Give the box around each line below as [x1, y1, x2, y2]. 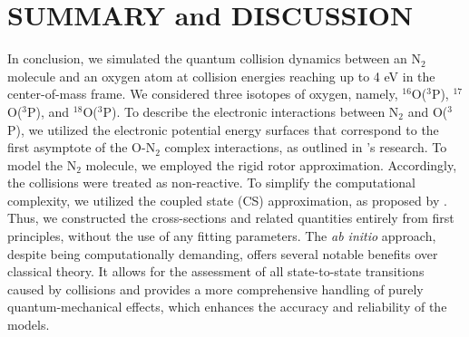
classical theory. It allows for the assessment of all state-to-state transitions [7, 262, 425, 281]
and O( [407, 101, 448, 120]
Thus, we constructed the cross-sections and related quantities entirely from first [7, 208, 454, 227]
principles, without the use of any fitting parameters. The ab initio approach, [7, 226, 436, 246]
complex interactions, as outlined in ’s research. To [164, 138, 447, 157]
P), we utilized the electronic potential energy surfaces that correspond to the [7, 120, 439, 139]
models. [7, 315, 50, 334]
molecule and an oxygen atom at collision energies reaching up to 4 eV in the [7, 66, 435, 85]
